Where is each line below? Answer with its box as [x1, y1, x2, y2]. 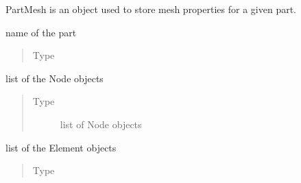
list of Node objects [60, 117, 142, 131]
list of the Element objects [5, 140, 117, 154]
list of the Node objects [5, 71, 104, 85]
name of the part [5, 25, 77, 39]
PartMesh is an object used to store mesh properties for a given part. [5, 2, 296, 16]
